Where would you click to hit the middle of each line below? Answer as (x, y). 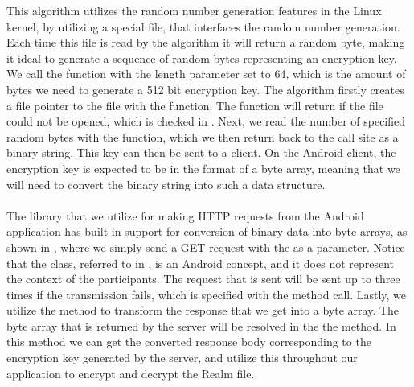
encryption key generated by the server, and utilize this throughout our (182, 358)
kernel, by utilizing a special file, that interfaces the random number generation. (203, 26)
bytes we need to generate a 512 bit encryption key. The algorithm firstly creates (205, 89)
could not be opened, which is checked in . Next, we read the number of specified (206, 121)
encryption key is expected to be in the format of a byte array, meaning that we (203, 168)
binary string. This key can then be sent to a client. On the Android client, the (201, 152)
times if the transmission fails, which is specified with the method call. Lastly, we (207, 294)
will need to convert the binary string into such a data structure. (166, 184)
